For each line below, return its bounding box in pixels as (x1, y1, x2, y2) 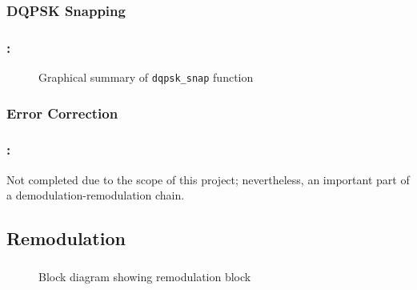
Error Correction (6, 103, 118, 123)
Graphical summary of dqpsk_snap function (38, 69, 254, 86)
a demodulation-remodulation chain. (6, 187, 185, 203)
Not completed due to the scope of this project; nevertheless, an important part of (6, 171, 410, 187)
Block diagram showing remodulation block (38, 268, 251, 284)
